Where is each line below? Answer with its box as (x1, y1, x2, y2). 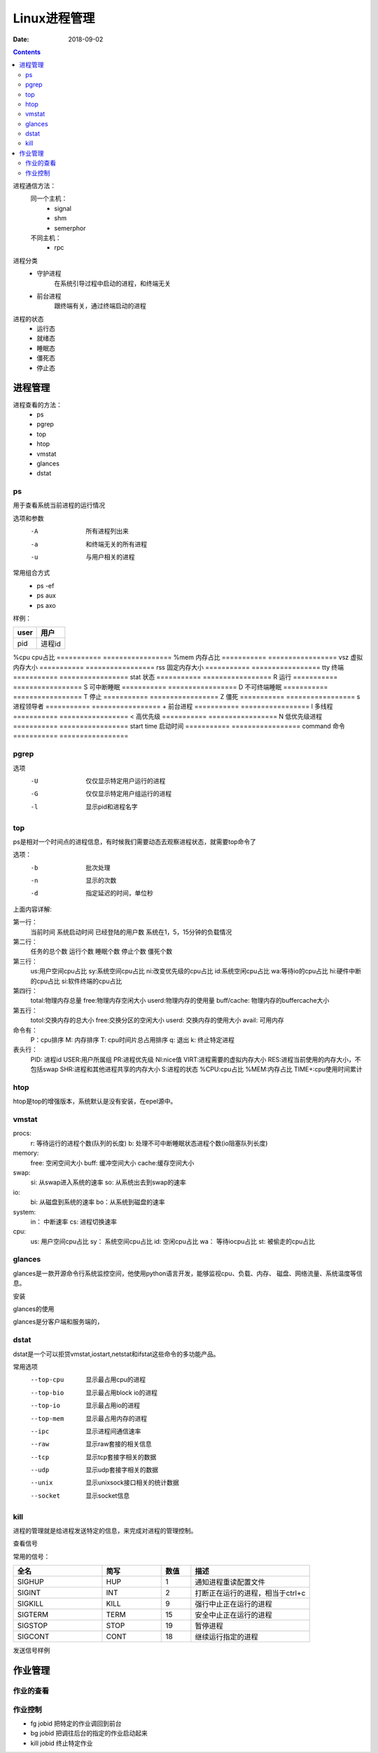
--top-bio (30, 1388, 64, 1397)
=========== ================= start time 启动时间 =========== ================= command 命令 (13, 722, 346, 731)
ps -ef (36, 581, 55, 590)
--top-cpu (30, 1376, 64, 1384)
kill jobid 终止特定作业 (30, 1739, 94, 1747)
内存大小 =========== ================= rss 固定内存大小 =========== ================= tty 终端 (13, 663, 344, 671)
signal (54, 204, 71, 212)
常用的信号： (13, 1552, 50, 1560)
